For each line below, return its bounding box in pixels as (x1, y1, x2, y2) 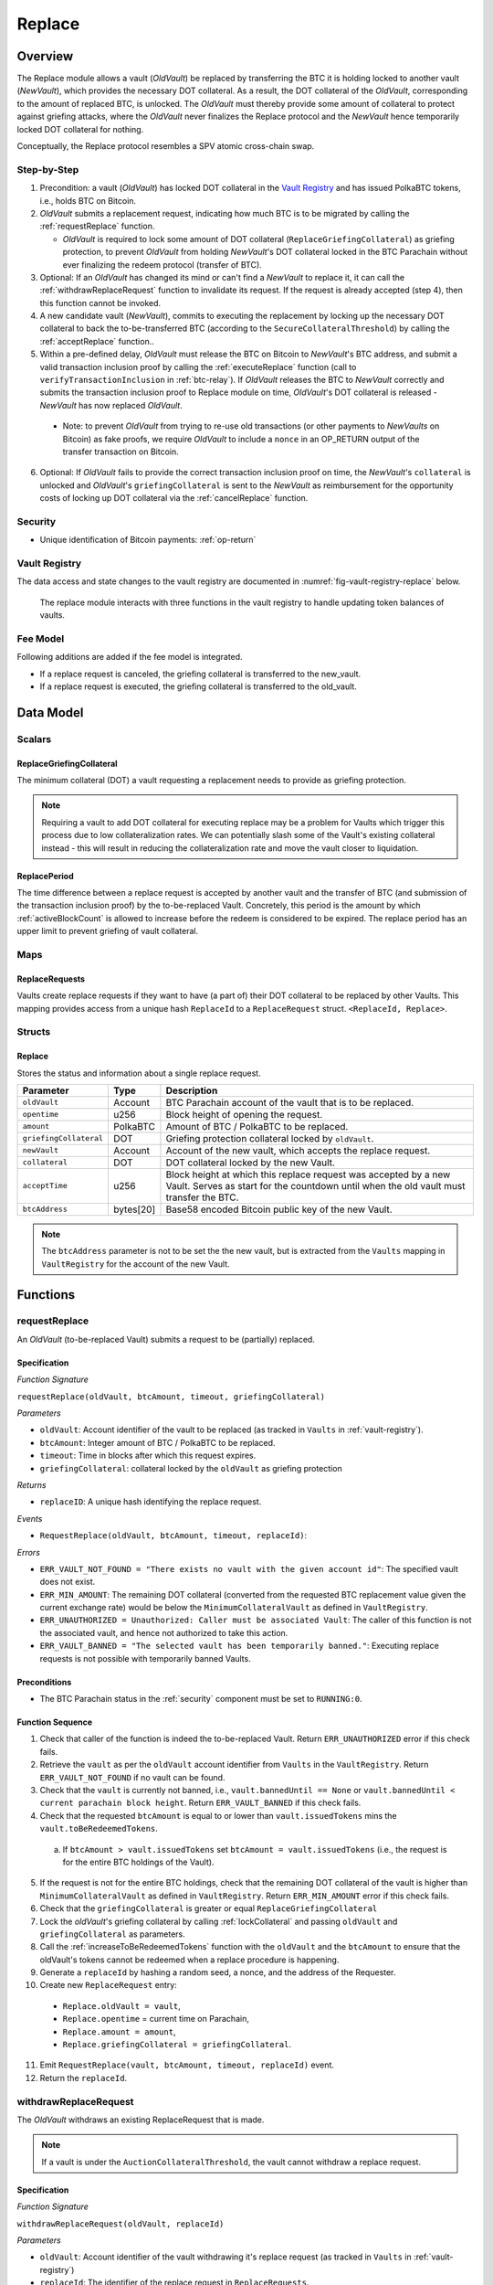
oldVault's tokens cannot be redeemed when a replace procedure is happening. (39, 1954, 340, 1965)
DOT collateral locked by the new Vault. (165, 1156, 335, 1169)
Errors (16, 1546, 41, 1557)
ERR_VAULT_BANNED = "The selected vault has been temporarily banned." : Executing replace (39, 1641, 440, 1652)
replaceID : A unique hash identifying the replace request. (39, 1496, 262, 1507)
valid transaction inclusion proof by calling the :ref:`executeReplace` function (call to (39, 361, 357, 372)
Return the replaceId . (39, 2072, 128, 2083)
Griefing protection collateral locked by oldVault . (165, 1132, 374, 1144)
